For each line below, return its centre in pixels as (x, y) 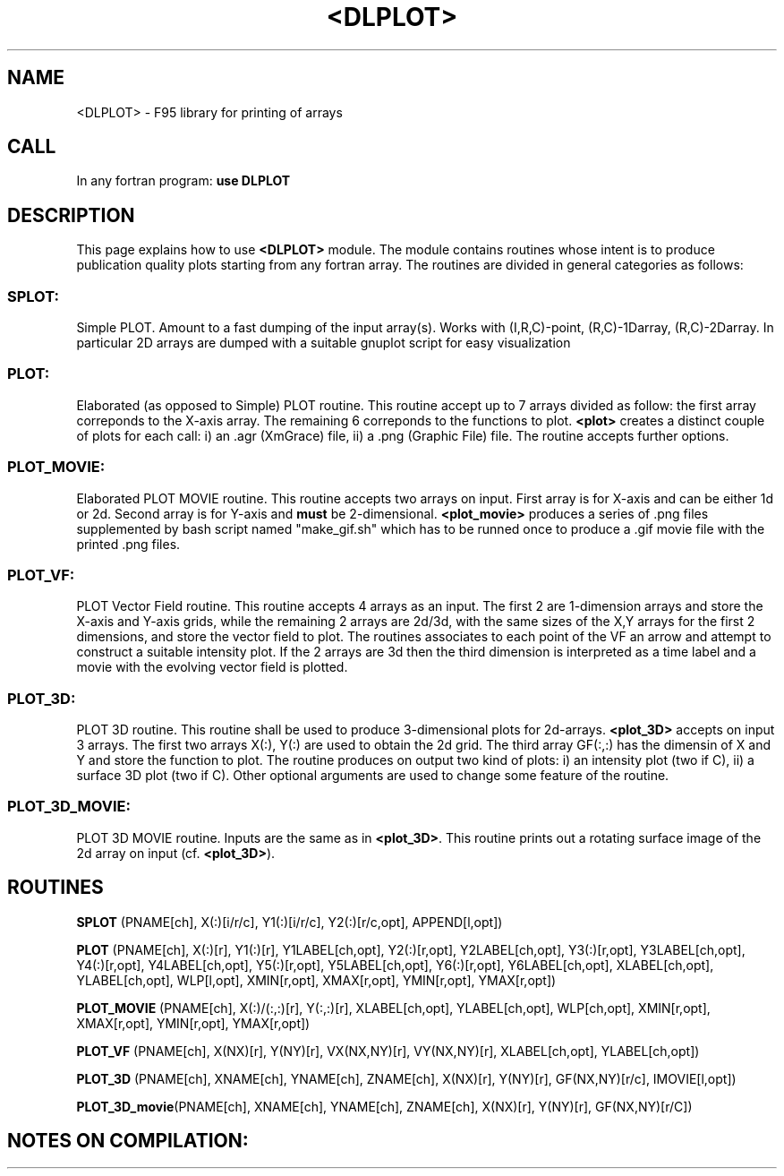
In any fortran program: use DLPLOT (183, 181)
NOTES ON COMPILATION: (128, 1141)
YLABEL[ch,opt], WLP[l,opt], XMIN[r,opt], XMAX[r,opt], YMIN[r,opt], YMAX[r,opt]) (316, 980)
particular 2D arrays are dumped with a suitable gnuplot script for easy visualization (324, 343)
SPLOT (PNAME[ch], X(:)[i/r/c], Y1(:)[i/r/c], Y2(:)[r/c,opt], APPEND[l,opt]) (290, 922)
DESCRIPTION (71, 215)
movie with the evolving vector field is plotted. (212, 667)
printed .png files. (128, 544)
